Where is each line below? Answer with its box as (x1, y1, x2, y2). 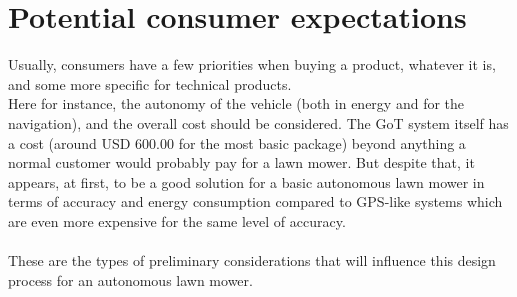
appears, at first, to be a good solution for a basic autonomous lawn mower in (8, 171, 485, 192)
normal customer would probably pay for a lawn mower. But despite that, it (8, 152, 475, 173)
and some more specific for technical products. (8, 73, 292, 94)
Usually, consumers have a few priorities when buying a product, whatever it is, (8, 54, 496, 75)
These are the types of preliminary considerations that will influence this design (8, 250, 496, 271)
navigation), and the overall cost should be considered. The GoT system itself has (8, 112, 509, 133)
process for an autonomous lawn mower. (8, 269, 253, 290)
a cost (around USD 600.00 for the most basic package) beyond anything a (8, 132, 466, 153)
